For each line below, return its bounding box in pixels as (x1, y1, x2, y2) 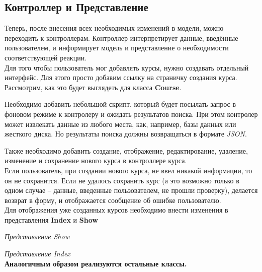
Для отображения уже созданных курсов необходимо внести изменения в (5, 205, 228, 215)
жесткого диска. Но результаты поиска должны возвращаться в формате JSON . (5, 128, 247, 139)
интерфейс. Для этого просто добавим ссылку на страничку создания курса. (5, 72, 237, 83)
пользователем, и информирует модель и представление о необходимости (5, 42, 229, 53)
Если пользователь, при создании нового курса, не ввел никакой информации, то (5, 165, 252, 175)
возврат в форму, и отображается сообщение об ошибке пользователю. (5, 194, 221, 205)
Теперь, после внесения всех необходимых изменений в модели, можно (5, 23, 224, 33)
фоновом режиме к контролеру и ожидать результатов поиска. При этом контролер (5, 108, 258, 119)
